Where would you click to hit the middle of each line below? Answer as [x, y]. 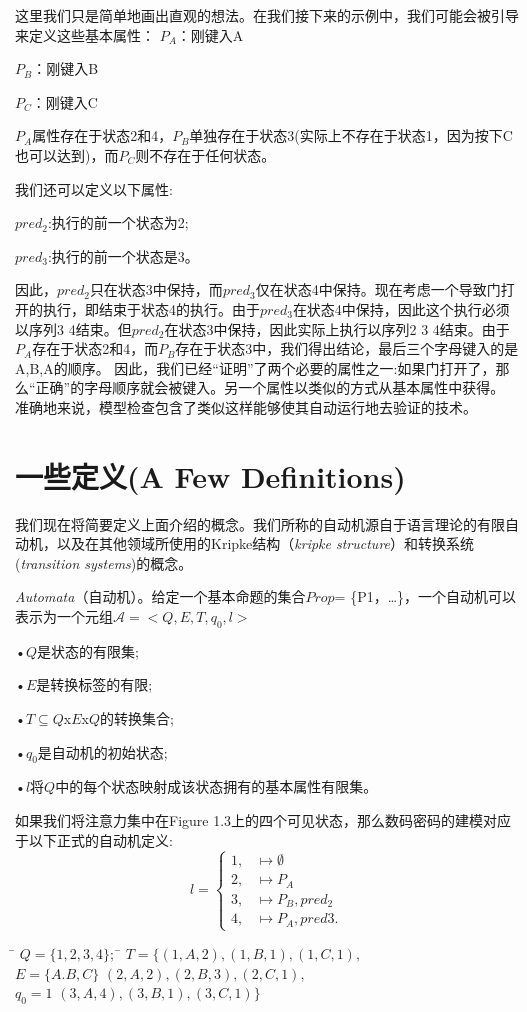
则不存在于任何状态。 [205, 154]
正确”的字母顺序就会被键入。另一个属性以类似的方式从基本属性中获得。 [270, 387]
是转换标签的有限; [94, 684]
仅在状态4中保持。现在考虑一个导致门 [378, 289]
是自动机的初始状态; [102, 751]
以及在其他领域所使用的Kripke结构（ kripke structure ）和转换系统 [265, 543]
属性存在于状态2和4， [102, 135]
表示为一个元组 [64, 616]
